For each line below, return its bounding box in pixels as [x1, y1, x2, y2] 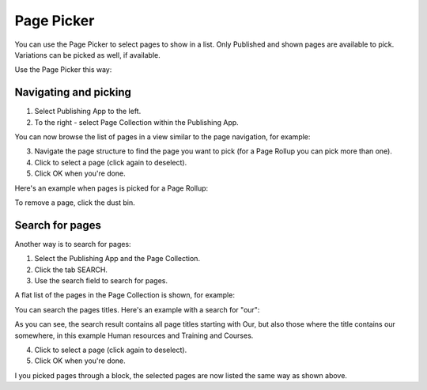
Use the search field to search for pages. [34, 276, 168, 286]
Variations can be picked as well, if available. [14, 50, 161, 59]
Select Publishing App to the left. [34, 107, 142, 116]
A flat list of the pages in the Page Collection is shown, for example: [14, 290, 235, 300]
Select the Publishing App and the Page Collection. [34, 254, 201, 263]
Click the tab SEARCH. [34, 265, 108, 275]
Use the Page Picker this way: [14, 65, 112, 74]
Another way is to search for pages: [14, 239, 131, 248]
